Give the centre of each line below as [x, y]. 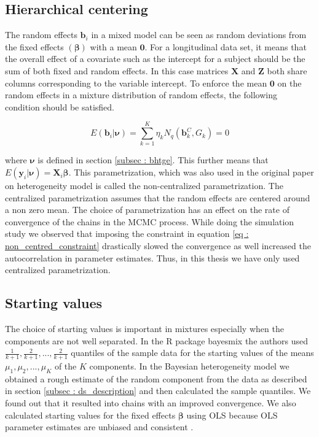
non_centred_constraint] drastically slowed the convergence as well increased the [158, 246]
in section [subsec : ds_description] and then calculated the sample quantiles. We [158, 391]
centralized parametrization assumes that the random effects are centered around [158, 197]
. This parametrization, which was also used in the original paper [191, 172]
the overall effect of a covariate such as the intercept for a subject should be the [155, 59]
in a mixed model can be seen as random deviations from [199, 35]
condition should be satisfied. [60, 106]
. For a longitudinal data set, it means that [226, 46]
